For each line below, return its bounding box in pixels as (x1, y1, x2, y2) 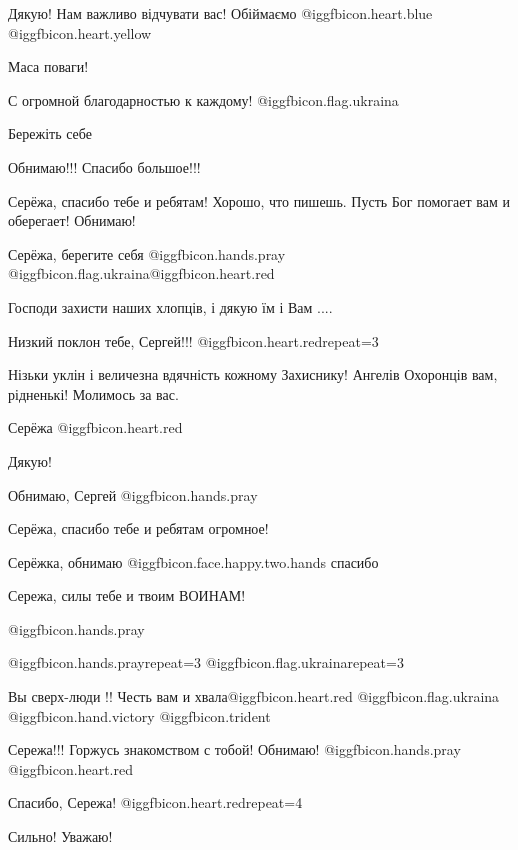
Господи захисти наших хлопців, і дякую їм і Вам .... (8, 296, 333, 317)
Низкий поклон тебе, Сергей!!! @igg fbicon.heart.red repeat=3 (8, 330, 379, 351)
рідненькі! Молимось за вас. (8, 383, 179, 404)
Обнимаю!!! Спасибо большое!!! (8, 156, 201, 177)
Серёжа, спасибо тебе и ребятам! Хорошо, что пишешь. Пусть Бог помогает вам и (8, 190, 510, 211)
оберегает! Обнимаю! (8, 210, 136, 231)
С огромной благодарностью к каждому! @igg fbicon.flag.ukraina (8, 89, 399, 110)
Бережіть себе (8, 123, 92, 144)
